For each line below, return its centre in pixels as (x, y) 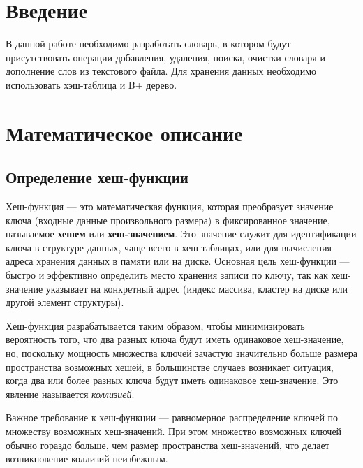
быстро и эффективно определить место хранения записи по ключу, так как (167, 275)
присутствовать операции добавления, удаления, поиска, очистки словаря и (165, 57)
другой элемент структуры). (65, 302)
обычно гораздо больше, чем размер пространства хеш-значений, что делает (168, 445)
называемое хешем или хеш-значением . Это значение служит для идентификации (181, 234)
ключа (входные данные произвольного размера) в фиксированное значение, (168, 220)
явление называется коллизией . (70, 394)
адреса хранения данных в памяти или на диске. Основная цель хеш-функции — (178, 261)
